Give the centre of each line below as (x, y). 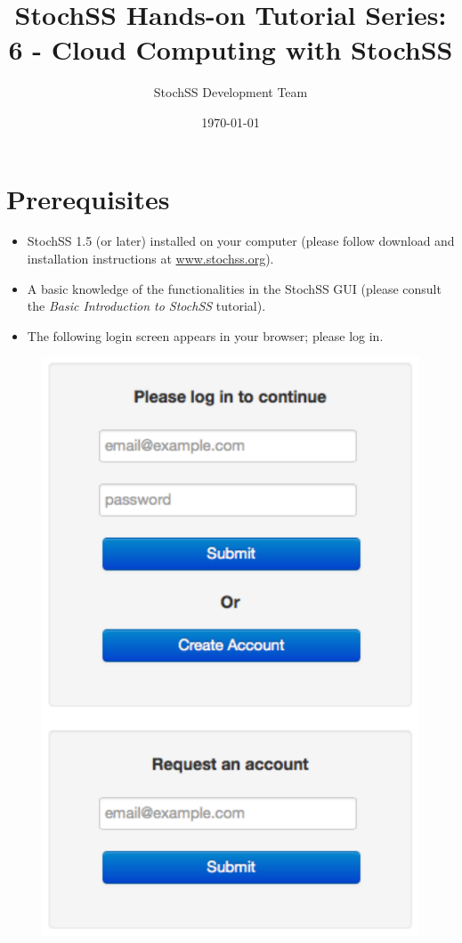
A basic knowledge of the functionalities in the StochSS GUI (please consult (234, 288)
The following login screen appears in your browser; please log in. (205, 335)
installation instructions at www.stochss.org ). (150, 259)
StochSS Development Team (231, 92)
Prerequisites (88, 198)
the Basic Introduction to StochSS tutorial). (146, 306)
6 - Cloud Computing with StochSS (231, 49)
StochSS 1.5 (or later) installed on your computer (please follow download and (241, 241)
